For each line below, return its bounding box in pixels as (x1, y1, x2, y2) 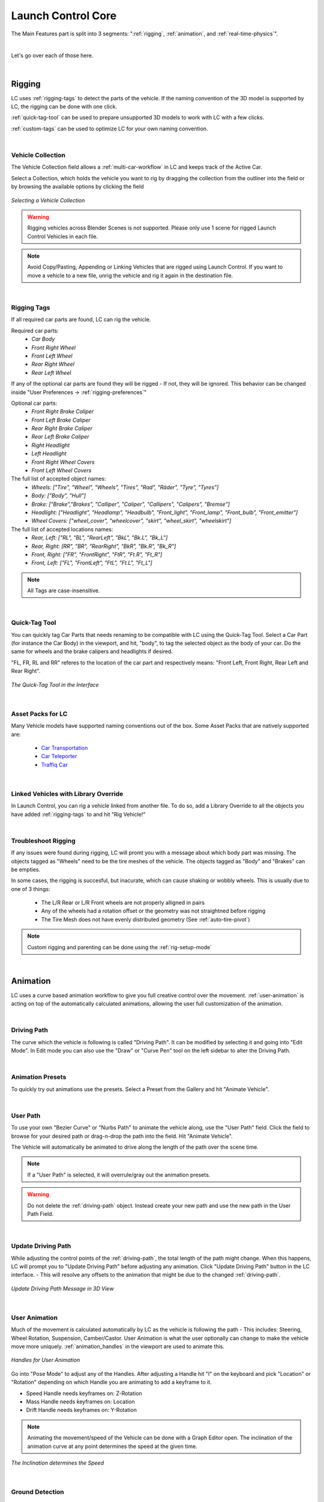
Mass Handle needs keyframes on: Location (26, 1398, 135, 1405)
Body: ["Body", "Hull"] (31, 492, 86, 499)
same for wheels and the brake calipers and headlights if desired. (11, 648, 173, 655)
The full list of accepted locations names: (11, 526, 113, 533)
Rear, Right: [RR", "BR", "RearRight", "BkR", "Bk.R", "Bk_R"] (31, 543, 176, 550)
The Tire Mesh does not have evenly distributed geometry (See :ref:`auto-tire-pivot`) (41, 916, 250, 923)
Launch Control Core (11, 9, 117, 22)
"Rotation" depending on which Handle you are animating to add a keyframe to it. (11, 1379, 212, 1386)
